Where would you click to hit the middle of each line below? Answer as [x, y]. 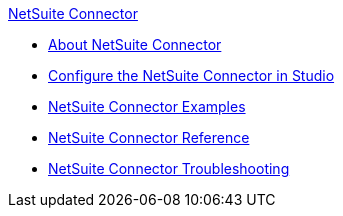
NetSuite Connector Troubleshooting [169, 168]
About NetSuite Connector [135, 44]
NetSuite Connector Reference [149, 137]
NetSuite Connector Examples [147, 106]
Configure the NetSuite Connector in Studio [191, 75]
